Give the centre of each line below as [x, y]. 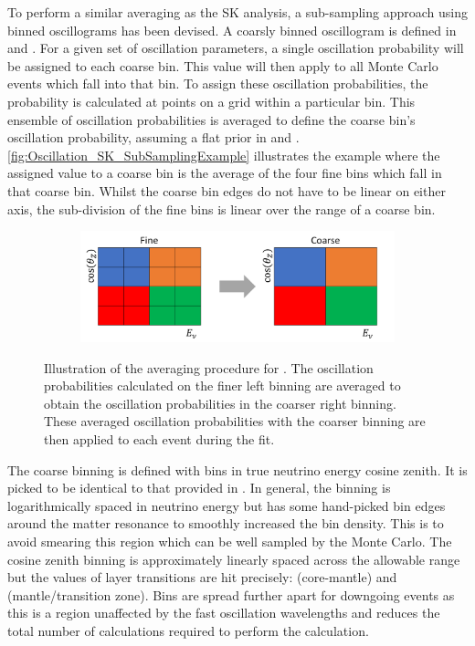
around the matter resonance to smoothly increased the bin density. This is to [226, 523]
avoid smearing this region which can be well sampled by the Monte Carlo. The [230, 541]
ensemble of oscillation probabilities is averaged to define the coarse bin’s [211, 119]
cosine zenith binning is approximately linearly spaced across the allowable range [234, 559]
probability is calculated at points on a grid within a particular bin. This [211, 101]
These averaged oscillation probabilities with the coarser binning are [235, 421]
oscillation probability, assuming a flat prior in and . [153, 137]
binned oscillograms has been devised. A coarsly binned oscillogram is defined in [232, 30]
